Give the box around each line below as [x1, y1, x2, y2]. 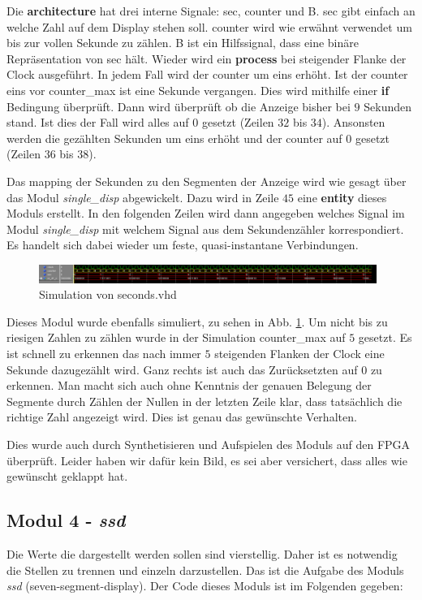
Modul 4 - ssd [6, 507, 126, 533]
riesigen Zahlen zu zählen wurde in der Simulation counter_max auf [6, 329, 346, 346]
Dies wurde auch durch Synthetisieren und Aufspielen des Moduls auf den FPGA [6, 435, 411, 452]
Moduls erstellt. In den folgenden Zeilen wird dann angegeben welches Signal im [6, 205, 405, 222]
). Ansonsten [321, 114, 385, 131]
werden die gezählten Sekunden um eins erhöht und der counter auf [6, 129, 342, 146]
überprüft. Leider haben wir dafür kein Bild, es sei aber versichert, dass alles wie [6, 451, 407, 468]
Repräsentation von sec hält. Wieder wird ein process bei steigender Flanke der [6, 50, 407, 67]
